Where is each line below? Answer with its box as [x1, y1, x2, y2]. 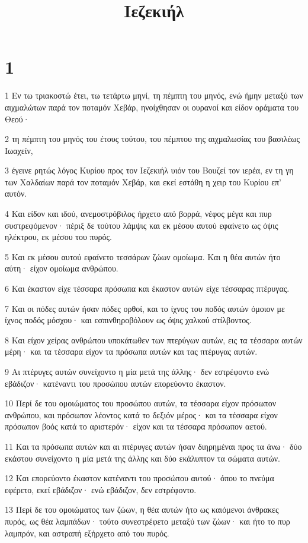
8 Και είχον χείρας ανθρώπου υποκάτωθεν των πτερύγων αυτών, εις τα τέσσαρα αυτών [5, 333, 303, 346]
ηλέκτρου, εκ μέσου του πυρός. [5, 231, 112, 243]
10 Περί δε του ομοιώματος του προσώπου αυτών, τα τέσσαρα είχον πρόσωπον [5, 397, 276, 409]
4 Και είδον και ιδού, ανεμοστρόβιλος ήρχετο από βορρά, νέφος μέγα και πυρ [5, 207, 272, 220]
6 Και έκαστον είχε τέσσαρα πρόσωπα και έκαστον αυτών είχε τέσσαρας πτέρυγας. [5, 282, 290, 295]
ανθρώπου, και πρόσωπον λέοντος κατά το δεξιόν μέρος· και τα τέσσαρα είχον [5, 408, 278, 421]
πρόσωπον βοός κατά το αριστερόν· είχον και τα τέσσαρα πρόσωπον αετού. [5, 420, 267, 432]
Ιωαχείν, [5, 144, 33, 156]
